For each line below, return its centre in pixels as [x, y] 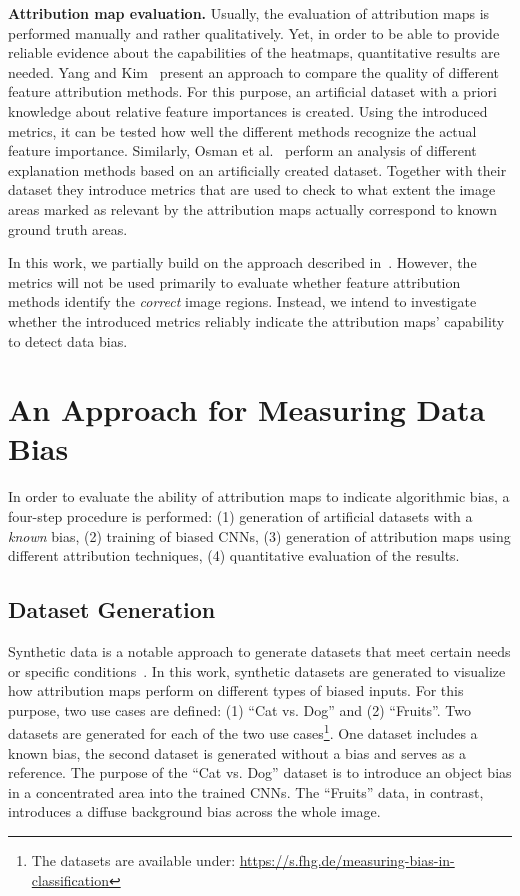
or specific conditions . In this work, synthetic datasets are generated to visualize [257, 670]
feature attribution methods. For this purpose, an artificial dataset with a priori [252, 91]
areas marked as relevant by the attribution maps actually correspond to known [252, 208]
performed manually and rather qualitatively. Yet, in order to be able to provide [254, 32]
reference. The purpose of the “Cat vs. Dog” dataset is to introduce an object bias [260, 772]
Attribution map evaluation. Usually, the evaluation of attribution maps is [249, 13]
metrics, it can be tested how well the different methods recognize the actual [242, 130]
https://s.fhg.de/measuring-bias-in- [347, 859]
